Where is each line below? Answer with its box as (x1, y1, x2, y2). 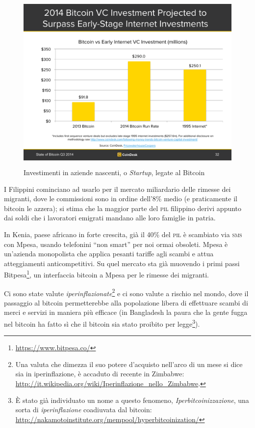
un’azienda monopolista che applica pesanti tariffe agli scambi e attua (4, 248, 214, 259)
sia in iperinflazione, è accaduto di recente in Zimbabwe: (15, 368, 184, 379)
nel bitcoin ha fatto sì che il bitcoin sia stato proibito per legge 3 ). (4, 317, 200, 329)
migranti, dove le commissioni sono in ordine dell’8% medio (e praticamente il (4, 193, 237, 204)
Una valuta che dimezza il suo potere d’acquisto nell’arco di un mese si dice (15, 359, 243, 369)
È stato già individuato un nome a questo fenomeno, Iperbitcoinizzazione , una (15, 395, 249, 405)
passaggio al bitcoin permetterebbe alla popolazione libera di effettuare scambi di (4, 297, 248, 307)
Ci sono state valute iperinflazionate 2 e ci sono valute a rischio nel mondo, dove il (4, 286, 249, 298)
